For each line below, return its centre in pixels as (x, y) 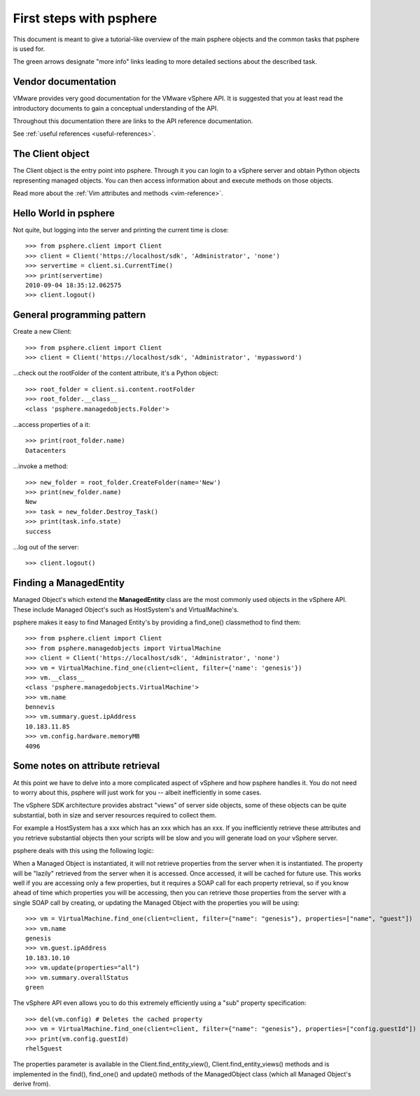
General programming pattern (79, 315)
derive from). (32, 1084)
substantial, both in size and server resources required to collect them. (115, 815)
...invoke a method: (41, 466)
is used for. (29, 48)
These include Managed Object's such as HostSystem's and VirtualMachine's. (126, 610)
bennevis (40, 707)
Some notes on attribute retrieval (86, 766)
